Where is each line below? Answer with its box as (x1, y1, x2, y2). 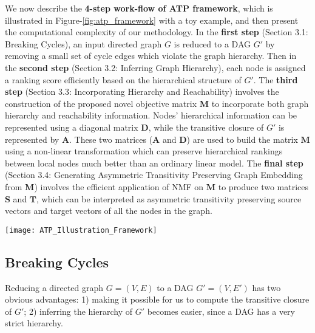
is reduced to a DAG (174, 37, 251, 50)
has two (252, 281, 281, 294)
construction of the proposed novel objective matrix (5, 97, 197, 109)
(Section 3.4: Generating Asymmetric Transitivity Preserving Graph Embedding (5, 168, 303, 181)
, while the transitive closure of (148, 120, 264, 133)
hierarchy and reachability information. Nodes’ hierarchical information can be (5, 109, 297, 122)
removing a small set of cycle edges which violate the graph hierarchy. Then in (5, 49, 297, 62)
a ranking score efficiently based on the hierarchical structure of (5, 73, 242, 86)
